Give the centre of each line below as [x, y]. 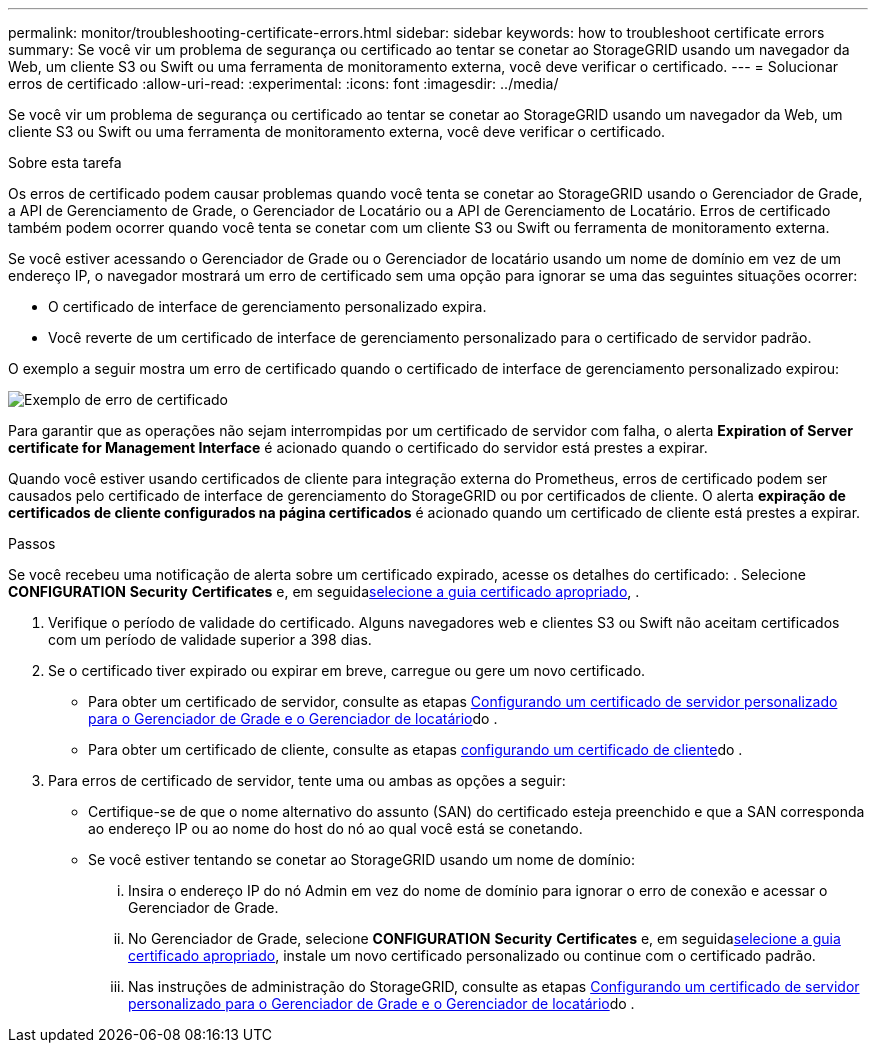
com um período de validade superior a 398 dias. [210, 639]
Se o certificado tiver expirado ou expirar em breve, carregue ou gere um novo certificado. [347, 670]
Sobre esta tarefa [65, 162]
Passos [32, 543]
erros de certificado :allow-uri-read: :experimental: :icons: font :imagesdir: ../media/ [283, 83]
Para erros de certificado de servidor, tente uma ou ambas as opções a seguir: [307, 780]
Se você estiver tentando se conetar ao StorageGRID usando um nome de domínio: [361, 859]
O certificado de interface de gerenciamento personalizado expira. [267, 306]
